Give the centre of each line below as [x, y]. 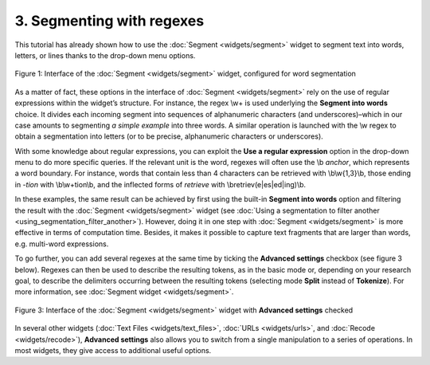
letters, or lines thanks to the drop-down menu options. [105, 55]
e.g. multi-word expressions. [62, 244]
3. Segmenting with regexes [109, 21]
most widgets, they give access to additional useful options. [113, 350]
